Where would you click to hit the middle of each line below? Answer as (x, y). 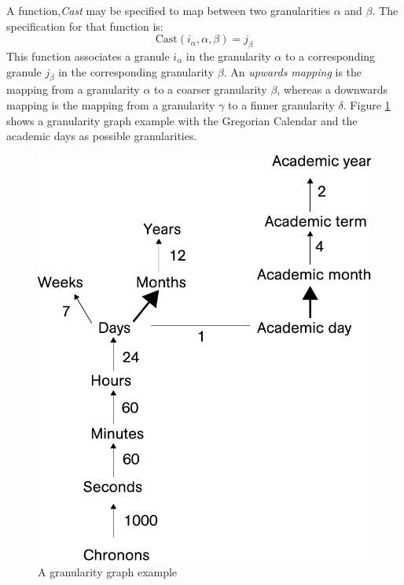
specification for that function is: (85, 26)
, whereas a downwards (332, 89)
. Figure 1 (367, 104)
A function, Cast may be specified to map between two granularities (169, 10)
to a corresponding (330, 56)
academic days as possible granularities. (102, 136)
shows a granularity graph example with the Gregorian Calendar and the (182, 120)
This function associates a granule (88, 56)
